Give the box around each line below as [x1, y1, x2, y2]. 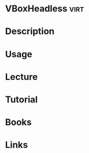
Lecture [5, 71, 38, 82]
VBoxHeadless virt [5, 3, 85, 14]
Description [5, 26, 55, 37]
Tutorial [5, 94, 38, 105]
